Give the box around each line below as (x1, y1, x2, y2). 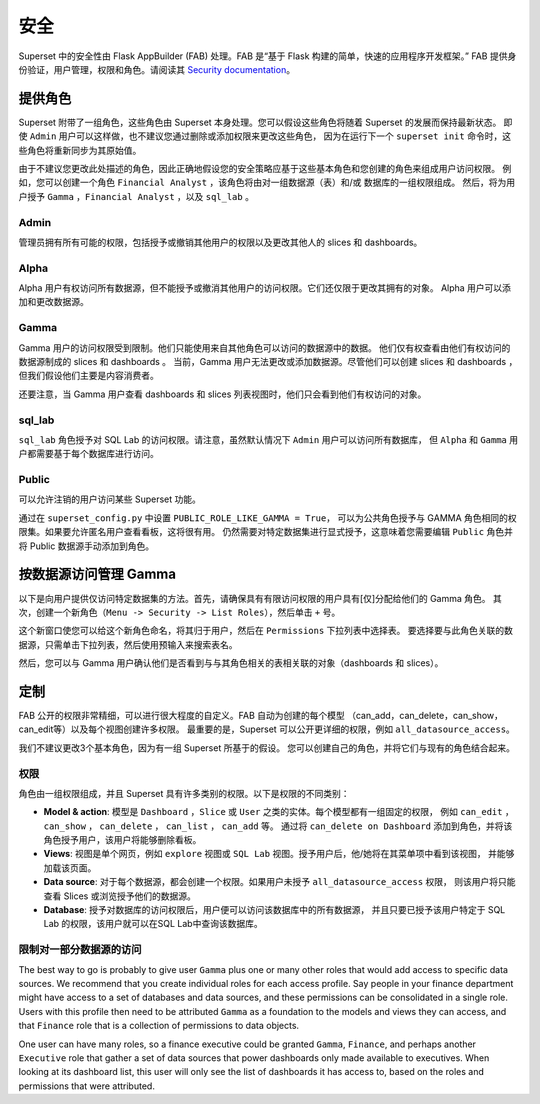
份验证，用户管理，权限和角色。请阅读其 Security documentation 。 (18, 63, 295, 75)
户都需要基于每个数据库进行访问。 (18, 448, 159, 460)
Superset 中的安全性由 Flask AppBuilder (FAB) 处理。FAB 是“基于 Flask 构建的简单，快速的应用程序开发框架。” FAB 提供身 (18, 50, 517, 62)
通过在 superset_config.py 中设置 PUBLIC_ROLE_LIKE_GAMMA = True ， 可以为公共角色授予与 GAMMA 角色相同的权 (18, 511, 517, 524)
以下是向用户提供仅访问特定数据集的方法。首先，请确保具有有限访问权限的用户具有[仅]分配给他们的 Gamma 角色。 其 (18, 592, 502, 604)
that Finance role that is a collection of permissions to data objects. (18, 1020, 300, 1032)
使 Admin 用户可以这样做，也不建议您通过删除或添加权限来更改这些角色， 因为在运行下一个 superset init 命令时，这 (18, 130, 512, 142)
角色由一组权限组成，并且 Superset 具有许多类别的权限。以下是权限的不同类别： (18, 787, 350, 799)
